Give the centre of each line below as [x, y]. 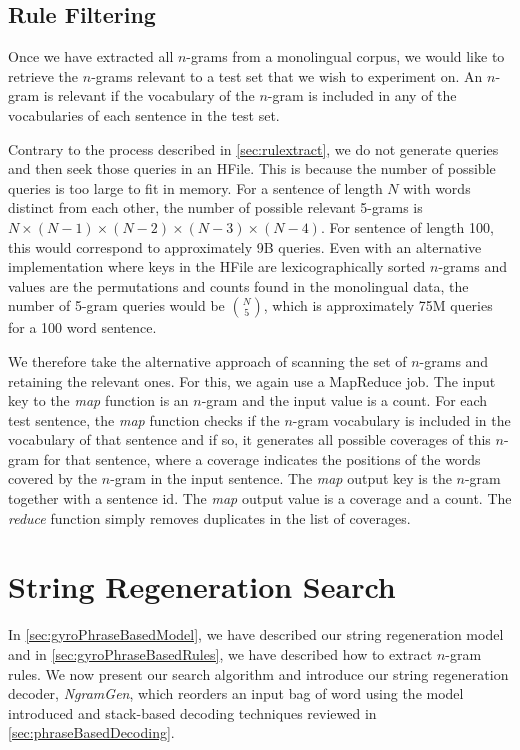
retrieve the [43, 75]
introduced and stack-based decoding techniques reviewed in [192, 712]
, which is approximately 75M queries [378, 305]
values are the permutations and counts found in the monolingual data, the [238, 285]
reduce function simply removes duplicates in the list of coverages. [209, 517]
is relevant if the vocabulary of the [149, 95]
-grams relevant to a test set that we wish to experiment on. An [287, 75]
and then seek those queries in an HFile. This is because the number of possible [252, 168]
